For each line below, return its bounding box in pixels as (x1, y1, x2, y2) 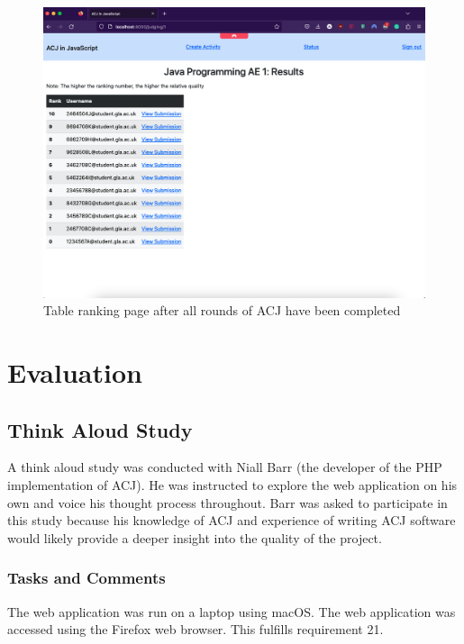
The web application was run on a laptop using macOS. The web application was (7, 602, 456, 621)
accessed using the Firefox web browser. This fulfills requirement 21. (7, 620, 384, 639)
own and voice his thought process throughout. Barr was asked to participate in (7, 493, 448, 512)
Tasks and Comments (7, 567, 166, 589)
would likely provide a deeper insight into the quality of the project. (7, 528, 382, 547)
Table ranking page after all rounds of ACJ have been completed (43, 301, 401, 320)
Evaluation (7, 353, 142, 390)
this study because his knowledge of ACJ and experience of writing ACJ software (7, 511, 456, 530)
